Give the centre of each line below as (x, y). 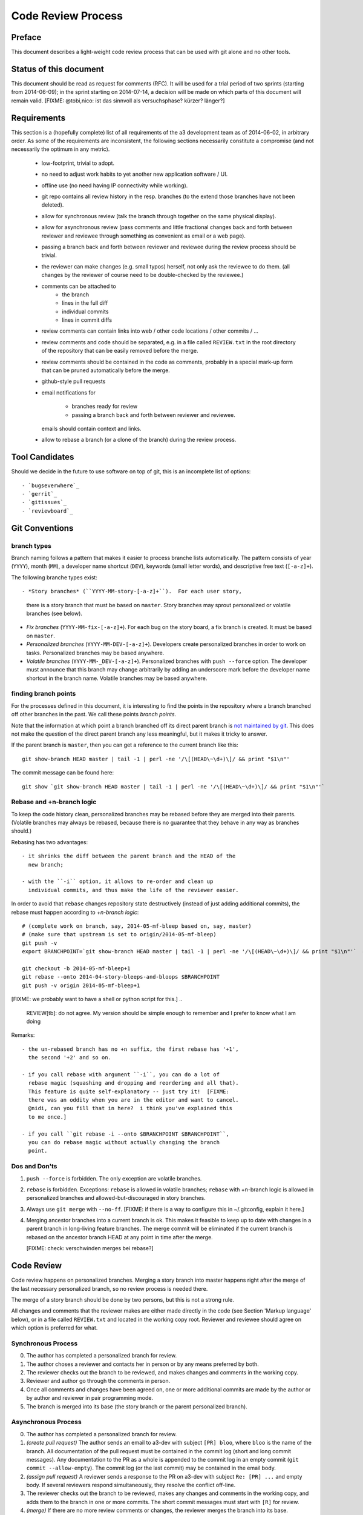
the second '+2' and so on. (70, 1058)
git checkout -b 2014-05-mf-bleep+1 (76, 968)
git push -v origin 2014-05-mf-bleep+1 (81, 985)
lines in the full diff (85, 303)
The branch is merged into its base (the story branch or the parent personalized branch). (137, 1407)
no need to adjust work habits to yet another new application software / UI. (135, 174)
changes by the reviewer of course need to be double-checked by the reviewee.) (142, 275)
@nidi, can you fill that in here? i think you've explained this (130, 1108)
